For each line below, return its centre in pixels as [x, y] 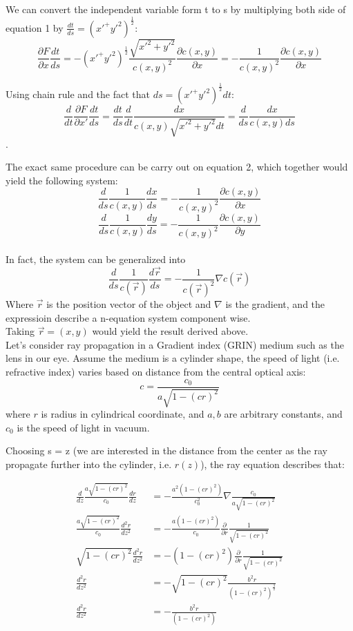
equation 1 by [35, 27]
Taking [20, 331]
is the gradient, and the [275, 304]
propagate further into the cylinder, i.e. [89, 464]
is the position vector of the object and [129, 304]
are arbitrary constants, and [283, 414]
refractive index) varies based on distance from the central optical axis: [156, 372]
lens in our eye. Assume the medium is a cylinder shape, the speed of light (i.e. [173, 358]
